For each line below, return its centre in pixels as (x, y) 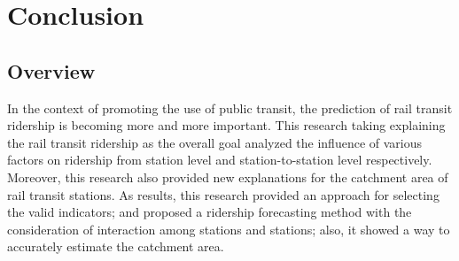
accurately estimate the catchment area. (116, 246)
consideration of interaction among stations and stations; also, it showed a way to (229, 229)
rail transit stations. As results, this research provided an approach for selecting (223, 194)
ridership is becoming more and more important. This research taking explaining (226, 125)
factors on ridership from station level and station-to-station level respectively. (220, 160)
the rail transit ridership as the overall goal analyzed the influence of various (215, 142)
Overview (51, 70)
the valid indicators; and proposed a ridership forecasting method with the (210, 212)
